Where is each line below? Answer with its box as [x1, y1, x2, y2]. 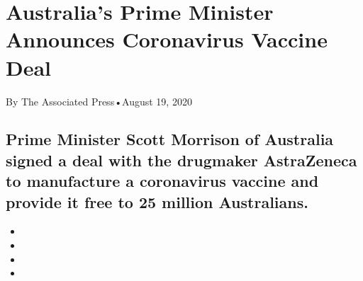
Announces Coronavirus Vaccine [6, 25, 328, 54]
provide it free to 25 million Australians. [6, 190, 308, 212]
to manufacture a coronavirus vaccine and [6, 170, 319, 192]
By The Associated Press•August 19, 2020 [6, 93, 192, 108]
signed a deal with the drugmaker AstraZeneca [6, 149, 357, 171]
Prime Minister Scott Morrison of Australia [6, 128, 334, 150]
